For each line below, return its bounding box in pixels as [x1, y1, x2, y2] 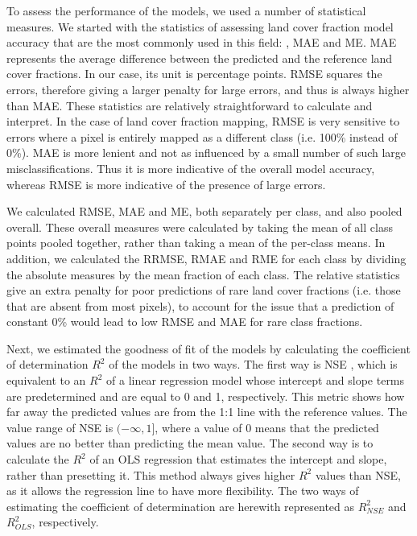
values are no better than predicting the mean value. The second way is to [6, 435, 374, 451]
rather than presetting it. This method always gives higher [6, 466, 295, 483]
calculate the [6, 451, 69, 468]
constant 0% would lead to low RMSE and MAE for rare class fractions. [6, 313, 363, 330]
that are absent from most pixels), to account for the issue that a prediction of [6, 297, 394, 314]
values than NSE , [315, 466, 402, 483]
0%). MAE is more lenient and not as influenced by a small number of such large [6, 144, 407, 161]
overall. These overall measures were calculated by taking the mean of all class [6, 218, 393, 235]
